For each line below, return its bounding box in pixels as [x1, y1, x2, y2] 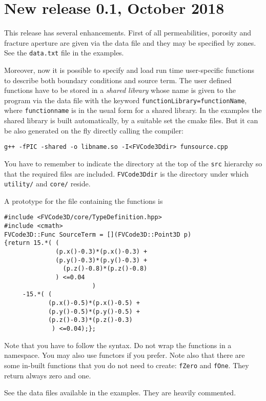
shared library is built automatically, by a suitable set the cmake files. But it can [4, 115, 258, 126]
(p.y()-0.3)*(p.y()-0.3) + [55, 256, 148, 264]
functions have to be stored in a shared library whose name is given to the [4, 85, 236, 96]
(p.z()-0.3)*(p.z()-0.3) [48, 316, 133, 324]
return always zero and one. [4, 370, 91, 380]
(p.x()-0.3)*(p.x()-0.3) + [55, 248, 148, 256]
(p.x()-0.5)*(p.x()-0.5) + [48, 299, 140, 307]
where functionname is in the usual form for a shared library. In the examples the [4, 105, 262, 116]
